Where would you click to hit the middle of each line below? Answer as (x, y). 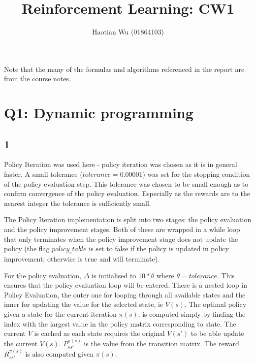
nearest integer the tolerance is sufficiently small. (78, 203)
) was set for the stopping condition (196, 174)
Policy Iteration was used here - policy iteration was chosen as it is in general (121, 164)
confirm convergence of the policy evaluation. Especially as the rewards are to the (127, 193)
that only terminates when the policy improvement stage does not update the (121, 239)
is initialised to (114, 275)
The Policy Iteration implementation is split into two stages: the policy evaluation (128, 219)
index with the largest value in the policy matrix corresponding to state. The (120, 323)
